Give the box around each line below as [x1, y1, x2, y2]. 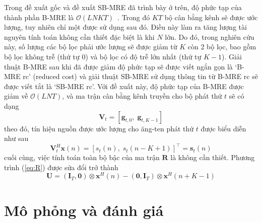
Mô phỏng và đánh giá [4, 199, 164, 220]
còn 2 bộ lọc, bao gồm [187, 41, 256, 52]
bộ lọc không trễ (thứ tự [4, 51, 80, 61]
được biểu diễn [201, 123, 246, 133]
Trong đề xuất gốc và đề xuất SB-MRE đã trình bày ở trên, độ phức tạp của [4, 2, 242, 12]
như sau [4, 133, 29, 143]
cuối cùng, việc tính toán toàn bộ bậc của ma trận [4, 152, 160, 163]
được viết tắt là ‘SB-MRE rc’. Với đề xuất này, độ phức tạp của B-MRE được [4, 81, 244, 91]
